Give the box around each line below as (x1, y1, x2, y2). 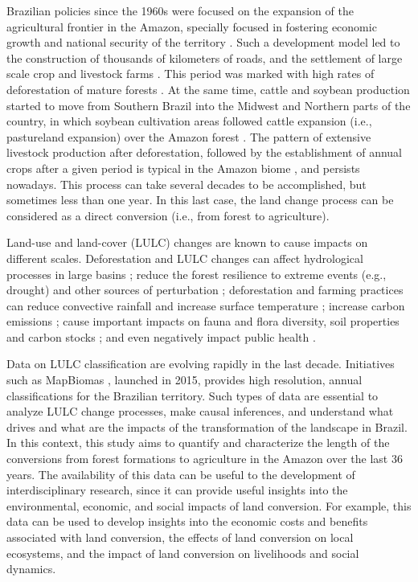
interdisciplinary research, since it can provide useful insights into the (6, 482, 348, 498)
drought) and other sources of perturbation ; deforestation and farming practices (6, 281, 404, 298)
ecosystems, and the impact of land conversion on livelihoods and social (6, 544, 359, 561)
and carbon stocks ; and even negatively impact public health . (6, 328, 316, 345)
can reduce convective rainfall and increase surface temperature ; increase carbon (6, 297, 405, 314)
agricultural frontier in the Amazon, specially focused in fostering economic (6, 18, 377, 35)
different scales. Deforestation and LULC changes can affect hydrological (6, 249, 363, 266)
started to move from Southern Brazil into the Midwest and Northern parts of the (6, 96, 411, 113)
